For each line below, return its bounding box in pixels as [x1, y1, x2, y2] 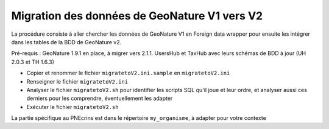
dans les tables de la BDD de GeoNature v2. [11, 38, 122, 45]
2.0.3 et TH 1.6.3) [11, 58, 54, 65]
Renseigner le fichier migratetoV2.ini [26, 78, 128, 85]
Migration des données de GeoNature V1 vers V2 [11, 9, 263, 22]
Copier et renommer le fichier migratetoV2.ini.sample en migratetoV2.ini [26, 70, 230, 77]
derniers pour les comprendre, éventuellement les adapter [26, 94, 173, 102]
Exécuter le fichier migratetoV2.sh [26, 103, 119, 110]
